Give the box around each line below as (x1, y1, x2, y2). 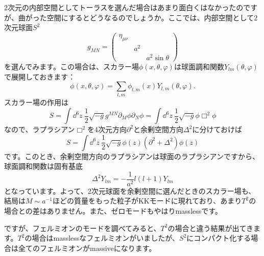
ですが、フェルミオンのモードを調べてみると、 (4, 222, 161, 233)
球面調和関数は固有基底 (4, 161, 83, 171)
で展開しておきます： (4, 71, 76, 82)
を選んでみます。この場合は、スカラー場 (4, 61, 139, 71)
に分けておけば (192, 124, 243, 135)
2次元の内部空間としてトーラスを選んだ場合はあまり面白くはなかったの (4, 2, 244, 12)
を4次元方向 (87, 124, 127, 135)
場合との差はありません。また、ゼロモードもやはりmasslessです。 (4, 206, 222, 216)
